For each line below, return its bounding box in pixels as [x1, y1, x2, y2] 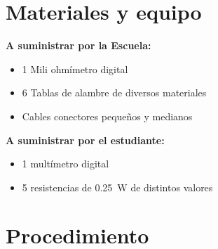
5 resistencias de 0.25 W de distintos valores [22, 179, 213, 194]
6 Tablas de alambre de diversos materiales [22, 85, 207, 100]
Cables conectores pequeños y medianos [22, 108, 193, 123]
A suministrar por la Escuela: [6, 38, 151, 53]
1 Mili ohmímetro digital [22, 61, 128, 76]
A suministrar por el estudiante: [6, 132, 165, 147]
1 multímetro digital [22, 156, 109, 171]
